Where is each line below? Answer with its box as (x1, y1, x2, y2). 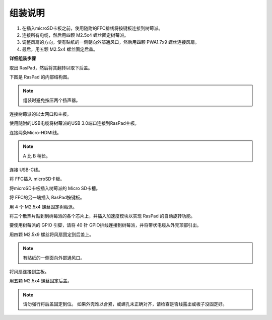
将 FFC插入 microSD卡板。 (9, 176, 65, 182)
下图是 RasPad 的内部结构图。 (9, 73, 72, 80)
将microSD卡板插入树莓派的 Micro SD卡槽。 (9, 185, 101, 191)
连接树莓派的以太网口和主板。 (9, 111, 72, 117)
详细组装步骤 (9, 55, 36, 61)
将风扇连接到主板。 (9, 268, 49, 274)
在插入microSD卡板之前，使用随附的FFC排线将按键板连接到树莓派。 (22, 25, 163, 31)
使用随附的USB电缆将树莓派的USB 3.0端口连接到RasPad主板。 (9, 120, 140, 126)
